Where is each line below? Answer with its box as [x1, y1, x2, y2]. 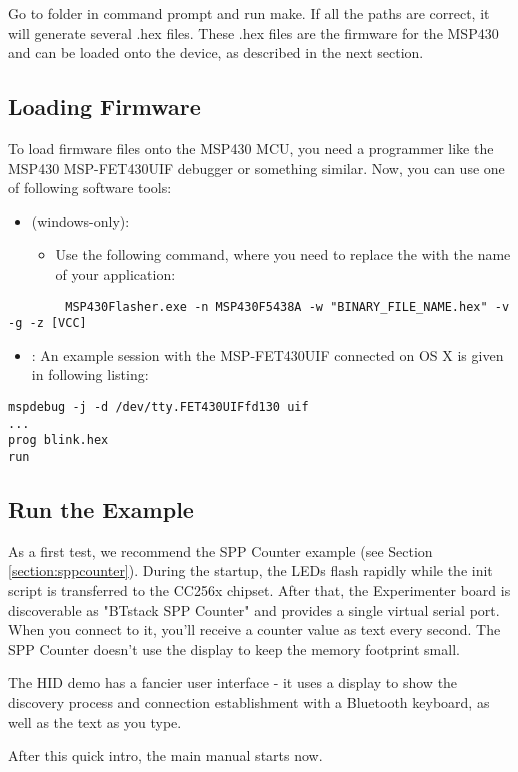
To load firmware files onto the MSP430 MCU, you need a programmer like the [8, 137, 494, 158]
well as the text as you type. [8, 711, 182, 732]
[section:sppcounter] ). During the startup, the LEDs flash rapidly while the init [8, 560, 493, 581]
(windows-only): [31, 210, 130, 231]
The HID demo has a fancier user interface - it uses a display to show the [8, 672, 458, 693]
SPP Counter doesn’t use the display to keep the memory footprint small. [8, 638, 460, 659]
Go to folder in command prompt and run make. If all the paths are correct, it [8, 3, 490, 23]
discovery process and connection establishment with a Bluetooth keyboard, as [8, 692, 490, 713]
